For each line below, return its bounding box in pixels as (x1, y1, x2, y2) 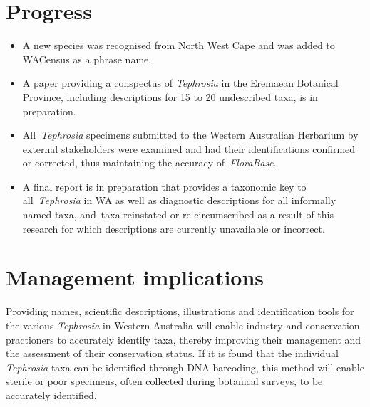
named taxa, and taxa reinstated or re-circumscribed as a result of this (22, 207, 334, 222)
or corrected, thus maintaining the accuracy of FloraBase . (22, 155, 277, 170)
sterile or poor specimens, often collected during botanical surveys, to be (6, 374, 323, 388)
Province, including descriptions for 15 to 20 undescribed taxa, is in (22, 89, 318, 104)
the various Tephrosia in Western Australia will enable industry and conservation (6, 317, 360, 332)
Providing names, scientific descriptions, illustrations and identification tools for (6, 304, 354, 319)
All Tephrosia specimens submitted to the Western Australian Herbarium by (22, 127, 359, 142)
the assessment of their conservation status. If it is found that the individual (6, 346, 339, 361)
